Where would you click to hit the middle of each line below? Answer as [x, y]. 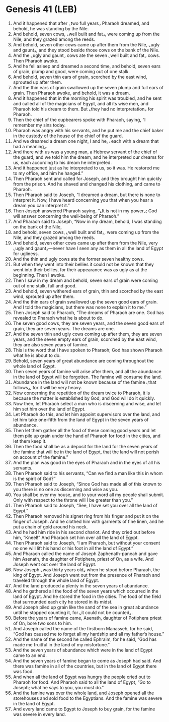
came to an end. [30, 655]
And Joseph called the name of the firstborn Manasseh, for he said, [83, 628]
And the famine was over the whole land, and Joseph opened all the [83, 693]
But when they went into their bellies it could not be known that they [83, 264]
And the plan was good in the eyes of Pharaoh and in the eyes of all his [87, 462]
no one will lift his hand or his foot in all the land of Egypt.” [73, 548]
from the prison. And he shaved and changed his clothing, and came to [87, 184]
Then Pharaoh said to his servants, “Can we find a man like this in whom [88, 473]
